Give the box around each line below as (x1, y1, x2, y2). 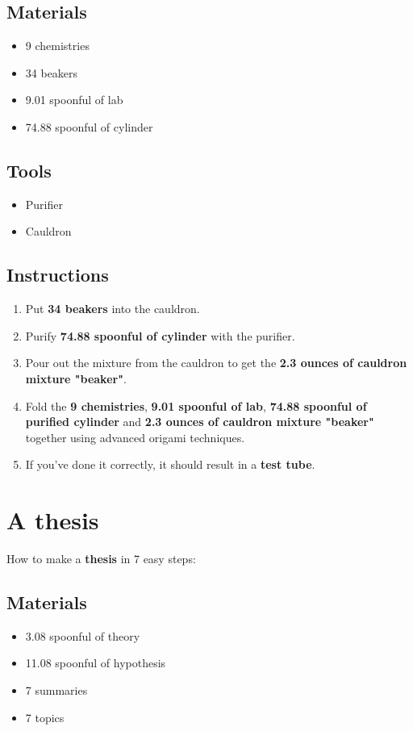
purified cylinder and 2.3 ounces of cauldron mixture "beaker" (25, 413, 374, 430)
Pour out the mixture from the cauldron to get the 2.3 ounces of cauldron (25, 354, 407, 371)
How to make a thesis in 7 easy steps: (6, 550, 196, 567)
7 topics (25, 708, 65, 725)
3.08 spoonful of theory (25, 627, 140, 644)
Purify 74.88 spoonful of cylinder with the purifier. (25, 327, 295, 344)
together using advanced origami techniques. (25, 428, 245, 445)
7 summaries (25, 682, 88, 699)
